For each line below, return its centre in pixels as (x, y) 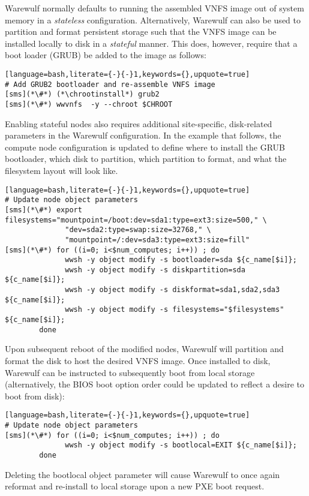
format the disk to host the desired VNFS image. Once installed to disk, (138, 360)
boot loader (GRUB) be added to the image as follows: (106, 55)
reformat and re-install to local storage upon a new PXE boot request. (135, 486)
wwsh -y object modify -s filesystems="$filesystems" (175, 310)
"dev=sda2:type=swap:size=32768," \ (138, 230)
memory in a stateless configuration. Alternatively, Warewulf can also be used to (153, 19)
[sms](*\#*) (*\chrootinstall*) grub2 (82, 94)
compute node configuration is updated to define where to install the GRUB (145, 147)
